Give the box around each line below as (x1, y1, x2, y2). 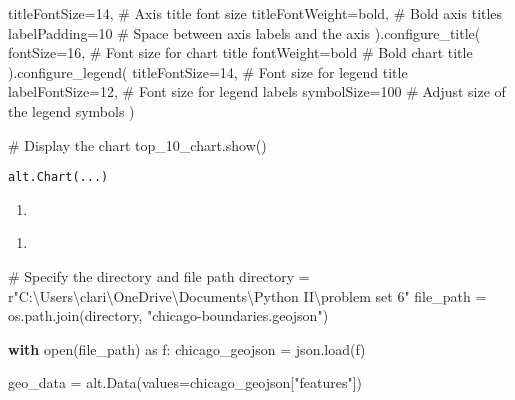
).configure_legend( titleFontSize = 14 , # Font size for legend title (8, 61, 408, 82)
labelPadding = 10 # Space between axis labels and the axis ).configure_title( (8, 22, 481, 43)
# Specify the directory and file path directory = (8, 266, 310, 286)
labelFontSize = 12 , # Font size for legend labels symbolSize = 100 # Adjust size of (8, 81, 506, 102)
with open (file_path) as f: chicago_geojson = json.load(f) (8, 338, 366, 359)
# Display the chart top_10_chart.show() (8, 134, 267, 155)
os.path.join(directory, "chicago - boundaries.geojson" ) (8, 305, 329, 326)
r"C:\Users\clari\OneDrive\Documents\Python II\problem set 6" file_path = (8, 285, 487, 306)
